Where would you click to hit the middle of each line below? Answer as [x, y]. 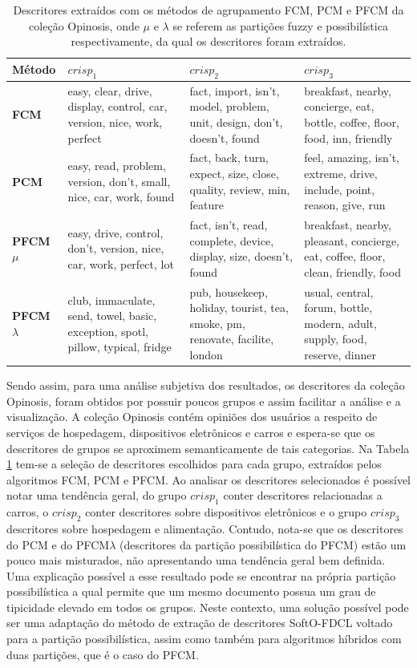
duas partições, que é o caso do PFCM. [103, 654]
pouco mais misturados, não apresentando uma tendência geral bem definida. [196, 560]
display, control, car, [117, 106]
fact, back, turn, [229, 158]
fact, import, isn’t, [235, 90]
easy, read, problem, [117, 166]
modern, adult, [340, 323]
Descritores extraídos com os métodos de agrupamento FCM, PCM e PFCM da [208, 10]
